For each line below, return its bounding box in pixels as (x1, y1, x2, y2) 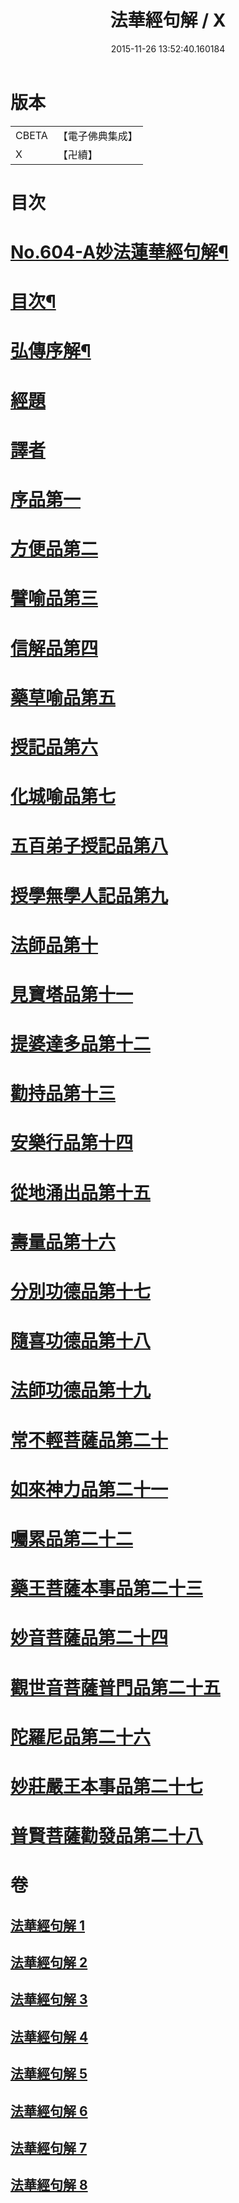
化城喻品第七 (10, 786, 117, 808)
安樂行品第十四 (10, 1132, 134, 1155)
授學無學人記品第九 (10, 884, 169, 907)
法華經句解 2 (10, 1954, 88, 1971)
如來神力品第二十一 (10, 1478, 169, 1501)
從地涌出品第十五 (10, 1181, 152, 1204)
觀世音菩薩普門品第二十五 (10, 1676, 222, 1699)
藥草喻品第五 (10, 686, 117, 709)
